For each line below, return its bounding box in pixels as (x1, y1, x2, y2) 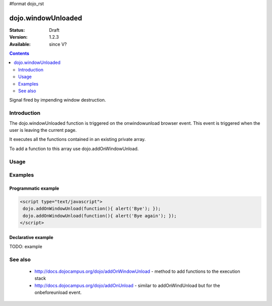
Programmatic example (9, 185, 59, 191)
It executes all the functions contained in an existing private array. (9, 136, 146, 142)
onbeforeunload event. (34, 289, 82, 295)
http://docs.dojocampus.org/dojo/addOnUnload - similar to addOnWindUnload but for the (34, 282, 220, 288)
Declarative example (9, 234, 53, 240)
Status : (9, 27, 25, 33)
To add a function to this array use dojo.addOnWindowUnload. (9, 145, 139, 151)
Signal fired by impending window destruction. (9, 97, 106, 103)
